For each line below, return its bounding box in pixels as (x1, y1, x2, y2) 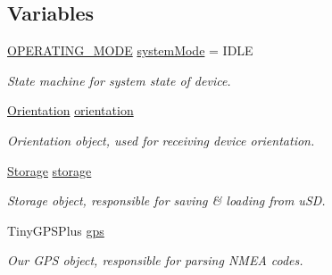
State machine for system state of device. (7, 71, 231, 89)
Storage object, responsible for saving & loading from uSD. (7, 191, 326, 210)
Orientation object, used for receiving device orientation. (7, 130, 315, 149)
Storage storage (7, 161, 92, 179)
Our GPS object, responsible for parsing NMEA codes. (7, 251, 303, 270)
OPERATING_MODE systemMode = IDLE (7, 41, 253, 60)
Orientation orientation (7, 101, 134, 120)
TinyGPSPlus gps (7, 221, 104, 239)
